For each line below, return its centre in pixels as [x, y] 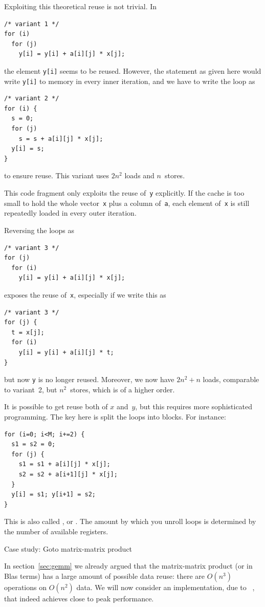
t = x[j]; [28, 332]
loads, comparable [231, 379]
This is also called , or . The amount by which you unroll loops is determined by [130, 521]
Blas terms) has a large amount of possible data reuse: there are [105, 575]
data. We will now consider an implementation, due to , [165, 587]
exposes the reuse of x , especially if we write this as [85, 294]
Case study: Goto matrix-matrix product [68, 548]
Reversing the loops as [39, 230]
